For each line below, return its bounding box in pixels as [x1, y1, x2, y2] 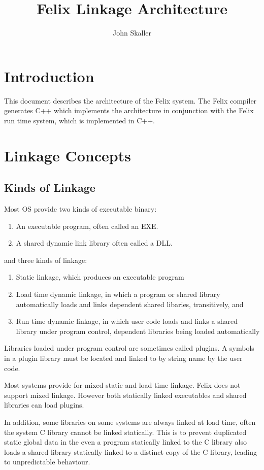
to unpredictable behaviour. [4, 456, 90, 467]
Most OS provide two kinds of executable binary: [4, 204, 157, 214]
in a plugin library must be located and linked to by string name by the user [4, 352, 243, 363]
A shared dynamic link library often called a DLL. [16, 238, 173, 248]
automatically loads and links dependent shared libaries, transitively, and [16, 298, 244, 309]
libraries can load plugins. [4, 399, 84, 410]
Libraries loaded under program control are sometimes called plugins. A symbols [4, 343, 254, 353]
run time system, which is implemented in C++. [4, 115, 155, 125]
